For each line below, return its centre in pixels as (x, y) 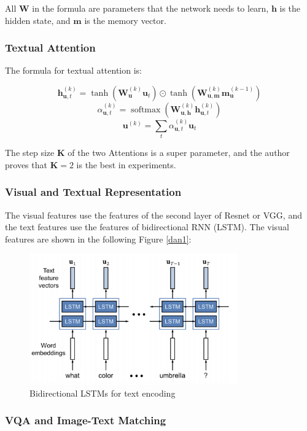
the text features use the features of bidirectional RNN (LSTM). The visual (147, 227)
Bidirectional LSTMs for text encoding (103, 393)
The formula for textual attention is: (74, 70)
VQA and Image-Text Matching (86, 420)
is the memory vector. (125, 20)
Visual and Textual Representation (93, 192)
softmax (146, 110)
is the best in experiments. (126, 164)
